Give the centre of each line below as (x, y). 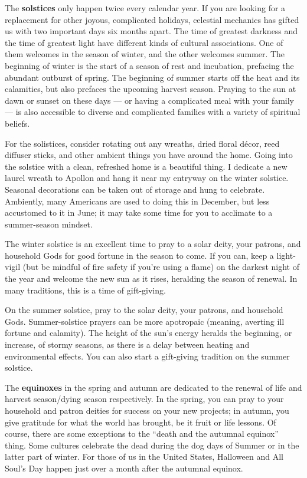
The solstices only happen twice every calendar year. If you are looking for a (145, 8)
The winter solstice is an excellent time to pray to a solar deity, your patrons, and (153, 244)
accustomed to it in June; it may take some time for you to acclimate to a (139, 212)
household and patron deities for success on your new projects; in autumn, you (147, 410)
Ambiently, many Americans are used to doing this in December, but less (137, 201)
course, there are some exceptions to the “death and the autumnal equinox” (142, 434)
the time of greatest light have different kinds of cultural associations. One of (144, 42)
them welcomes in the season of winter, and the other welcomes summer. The (145, 54)
